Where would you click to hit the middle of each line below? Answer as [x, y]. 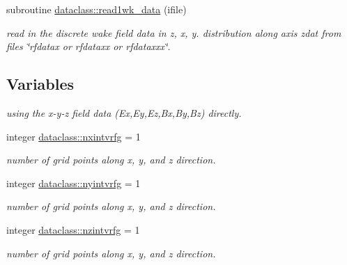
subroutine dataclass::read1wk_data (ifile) [97, 9]
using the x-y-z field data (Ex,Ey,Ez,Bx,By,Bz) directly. [124, 112]
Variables [40, 84]
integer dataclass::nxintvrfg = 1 [74, 136]
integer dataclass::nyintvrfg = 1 [74, 183]
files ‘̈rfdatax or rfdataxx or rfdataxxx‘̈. [88, 46]
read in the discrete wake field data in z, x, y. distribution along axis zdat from [174, 32]
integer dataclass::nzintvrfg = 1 [73, 229]
